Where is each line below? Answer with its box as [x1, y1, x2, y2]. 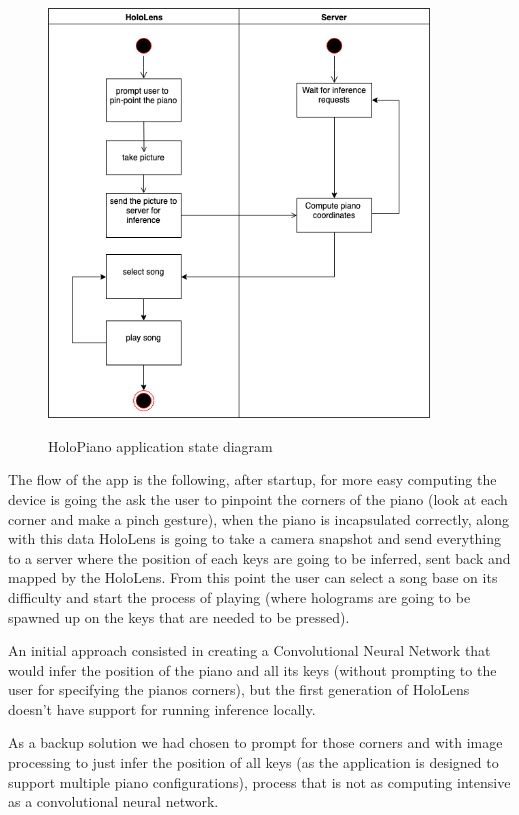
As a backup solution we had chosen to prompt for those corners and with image [8, 732, 503, 753]
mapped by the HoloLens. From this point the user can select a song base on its [8, 567, 498, 588]
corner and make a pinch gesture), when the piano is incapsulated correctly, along [8, 508, 509, 529]
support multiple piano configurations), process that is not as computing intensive [8, 771, 511, 792]
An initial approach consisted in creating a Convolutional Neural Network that [8, 640, 491, 661]
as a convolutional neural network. [8, 791, 219, 812]
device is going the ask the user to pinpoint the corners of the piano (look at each [8, 488, 508, 509]
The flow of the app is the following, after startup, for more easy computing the [8, 469, 497, 490]
